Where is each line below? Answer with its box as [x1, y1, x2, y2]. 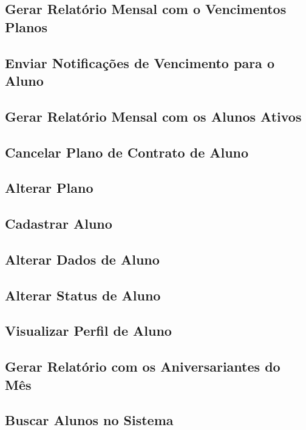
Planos [5, 17, 47, 36]
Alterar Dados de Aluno [5, 249, 160, 268]
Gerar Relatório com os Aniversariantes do [5, 357, 280, 376]
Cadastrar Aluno [5, 214, 112, 233]
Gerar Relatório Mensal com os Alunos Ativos [5, 106, 302, 125]
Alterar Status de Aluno [5, 285, 161, 304]
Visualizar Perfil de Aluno [5, 321, 172, 340]
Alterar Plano [5, 178, 93, 197]
